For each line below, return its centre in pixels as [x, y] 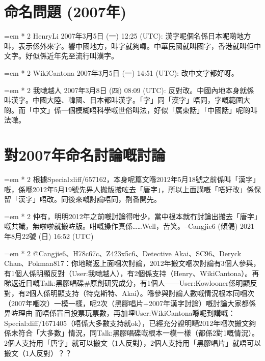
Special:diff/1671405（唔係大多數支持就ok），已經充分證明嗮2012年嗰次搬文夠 [130, 323]
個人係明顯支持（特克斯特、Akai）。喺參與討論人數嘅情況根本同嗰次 [141, 293]
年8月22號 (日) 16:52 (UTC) [49, 236]
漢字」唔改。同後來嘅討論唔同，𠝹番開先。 [89, 199]
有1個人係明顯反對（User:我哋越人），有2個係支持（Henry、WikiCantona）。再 [132, 273]
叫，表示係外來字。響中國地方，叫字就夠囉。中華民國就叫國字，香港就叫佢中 [132, 46]
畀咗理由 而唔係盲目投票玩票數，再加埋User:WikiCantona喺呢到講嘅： [120, 313]
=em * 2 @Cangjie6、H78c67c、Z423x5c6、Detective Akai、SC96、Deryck [123, 253]
